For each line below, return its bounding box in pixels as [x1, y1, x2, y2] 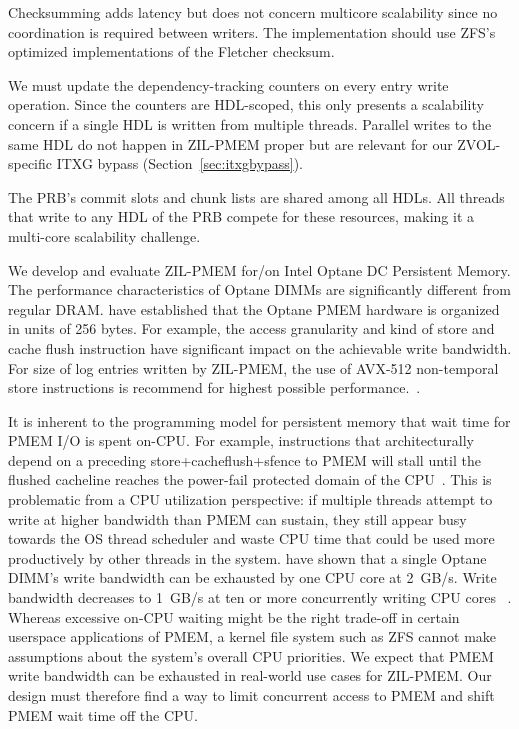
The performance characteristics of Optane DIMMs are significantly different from [8, 279, 511, 300]
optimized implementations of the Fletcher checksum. [8, 41, 335, 62]
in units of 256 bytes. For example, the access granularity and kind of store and [8, 318, 495, 339]
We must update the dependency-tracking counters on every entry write [8, 74, 449, 95]
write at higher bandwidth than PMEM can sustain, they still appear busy [8, 508, 467, 529]
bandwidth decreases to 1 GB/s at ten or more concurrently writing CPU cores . [8, 587, 512, 608]
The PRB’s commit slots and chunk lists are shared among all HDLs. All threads [8, 186, 505, 207]
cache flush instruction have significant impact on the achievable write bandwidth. [8, 337, 512, 358]
